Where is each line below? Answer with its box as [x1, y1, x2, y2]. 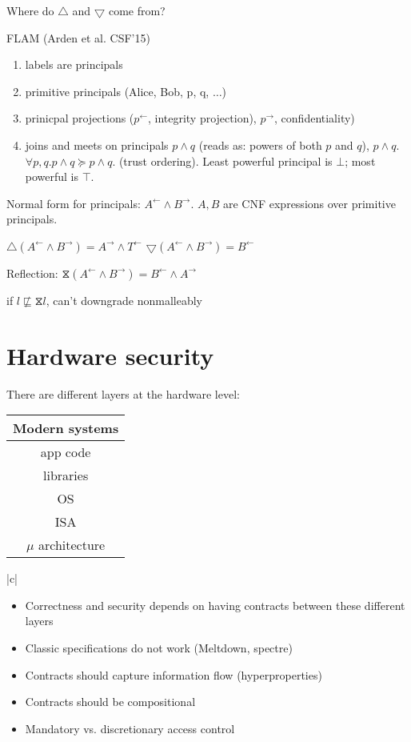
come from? [108, 2, 166, 18]
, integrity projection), [147, 110, 257, 126]
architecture [38, 535, 106, 555]
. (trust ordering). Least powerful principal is [112, 152, 333, 169]
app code [40, 443, 91, 462]
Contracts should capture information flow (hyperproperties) [25, 666, 322, 683]
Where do [6, 2, 54, 18]
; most [345, 152, 376, 169]
